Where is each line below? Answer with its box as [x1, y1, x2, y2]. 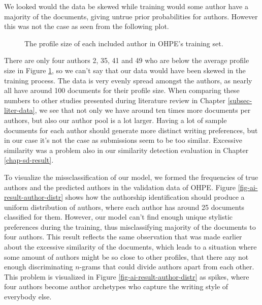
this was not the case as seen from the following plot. [4, 21, 169, 32]
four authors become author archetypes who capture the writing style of [4, 281, 228, 292]
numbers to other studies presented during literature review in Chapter [4, 95, 225, 105]
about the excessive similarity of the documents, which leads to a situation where [4, 241, 257, 252]
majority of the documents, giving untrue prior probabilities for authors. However [4, 11, 258, 21]
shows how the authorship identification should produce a [65, 192, 245, 202]
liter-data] [4, 105, 35, 115]
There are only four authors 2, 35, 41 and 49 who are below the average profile [4, 55, 249, 66]
